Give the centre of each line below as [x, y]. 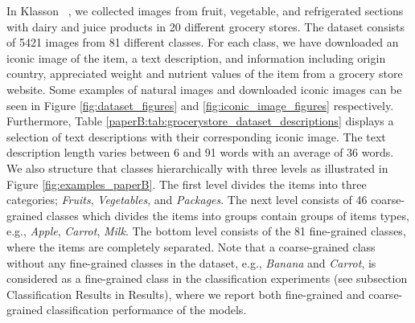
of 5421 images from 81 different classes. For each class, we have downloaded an [203, 42]
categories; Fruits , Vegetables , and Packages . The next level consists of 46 [187, 200]
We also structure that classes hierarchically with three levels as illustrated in [197, 168]
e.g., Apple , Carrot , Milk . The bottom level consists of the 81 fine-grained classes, [206, 231]
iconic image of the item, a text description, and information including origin [196, 57]
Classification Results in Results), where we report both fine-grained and [186, 294]
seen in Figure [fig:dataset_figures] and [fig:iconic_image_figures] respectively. [200, 105]
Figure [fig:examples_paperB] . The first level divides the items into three [187, 184]
